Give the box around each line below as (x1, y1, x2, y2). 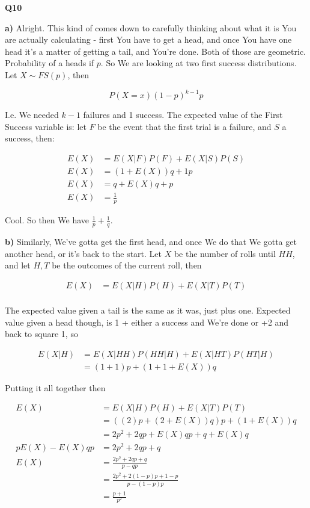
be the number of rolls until (174, 247, 276, 259)
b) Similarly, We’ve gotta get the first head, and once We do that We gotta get (5, 235, 297, 248)
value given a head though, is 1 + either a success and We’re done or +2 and (5, 315, 289, 328)
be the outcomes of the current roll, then (52, 259, 202, 271)
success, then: (5, 132, 55, 144)
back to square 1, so (5, 327, 78, 340)
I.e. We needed (5, 108, 59, 121)
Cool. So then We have (5, 214, 89, 226)
